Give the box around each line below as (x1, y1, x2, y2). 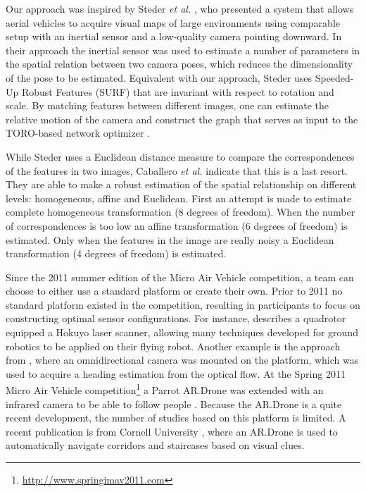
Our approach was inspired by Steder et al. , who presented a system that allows (6, 1, 354, 16)
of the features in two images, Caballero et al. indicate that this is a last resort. (6, 163, 348, 178)
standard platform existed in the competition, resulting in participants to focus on (6, 297, 360, 312)
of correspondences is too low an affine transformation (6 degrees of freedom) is (6, 218, 348, 233)
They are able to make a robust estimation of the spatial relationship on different (6, 177, 357, 192)
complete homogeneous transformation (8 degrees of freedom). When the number (6, 204, 355, 219)
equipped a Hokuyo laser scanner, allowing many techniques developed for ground (6, 325, 358, 340)
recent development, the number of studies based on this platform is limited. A (6, 410, 346, 425)
